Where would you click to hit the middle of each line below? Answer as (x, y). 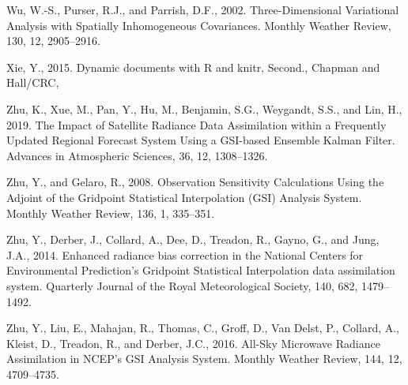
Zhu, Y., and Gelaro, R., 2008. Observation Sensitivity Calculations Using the (195, 182)
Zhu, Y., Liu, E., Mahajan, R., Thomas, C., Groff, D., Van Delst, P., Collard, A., (203, 328)
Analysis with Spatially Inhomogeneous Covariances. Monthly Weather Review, (199, 25)
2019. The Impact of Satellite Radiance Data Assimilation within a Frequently (196, 124)
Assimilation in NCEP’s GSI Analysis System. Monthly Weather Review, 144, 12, (204, 359)
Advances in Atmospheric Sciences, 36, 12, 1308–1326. (137, 155)
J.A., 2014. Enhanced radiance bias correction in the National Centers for (185, 254)
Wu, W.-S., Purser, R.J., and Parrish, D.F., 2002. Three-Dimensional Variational (203, 9)
